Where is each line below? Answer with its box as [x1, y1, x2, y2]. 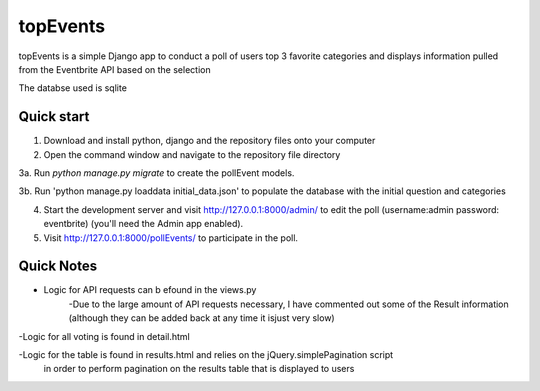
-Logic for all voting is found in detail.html [18, 330, 190, 342]
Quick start [18, 108, 90, 125]
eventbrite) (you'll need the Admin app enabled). [43, 218, 244, 230]
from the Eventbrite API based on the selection [18, 63, 211, 75]
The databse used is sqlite [18, 82, 127, 94]
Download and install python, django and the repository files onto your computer [43, 135, 376, 147]
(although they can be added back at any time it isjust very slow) [68, 312, 335, 324]
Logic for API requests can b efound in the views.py [43, 284, 257, 296]
